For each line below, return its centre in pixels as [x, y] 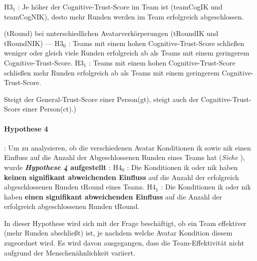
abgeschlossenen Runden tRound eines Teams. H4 [80, 187]
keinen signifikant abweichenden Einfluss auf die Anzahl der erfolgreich [122, 177]
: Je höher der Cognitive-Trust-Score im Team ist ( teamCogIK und [120, 6]
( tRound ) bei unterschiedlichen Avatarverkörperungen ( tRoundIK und [111, 33]
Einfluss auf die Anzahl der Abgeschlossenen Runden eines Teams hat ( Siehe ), [125, 157]
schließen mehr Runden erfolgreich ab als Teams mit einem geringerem [112, 72]
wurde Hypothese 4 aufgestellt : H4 [63, 167]
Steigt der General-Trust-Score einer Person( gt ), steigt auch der [102, 99]
